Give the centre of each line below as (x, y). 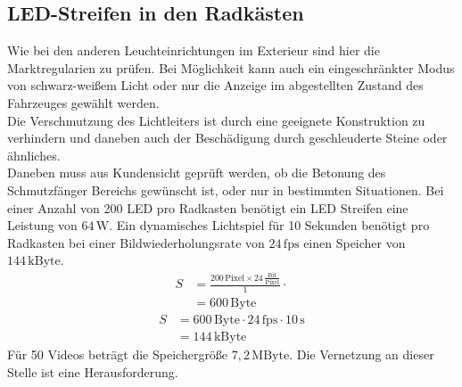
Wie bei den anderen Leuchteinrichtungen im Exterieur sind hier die (194, 50)
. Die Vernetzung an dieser (362, 354)
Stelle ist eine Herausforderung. (93, 371)
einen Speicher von (355, 242)
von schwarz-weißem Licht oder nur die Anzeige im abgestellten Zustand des (215, 85)
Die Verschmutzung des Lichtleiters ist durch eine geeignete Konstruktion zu (216, 120)
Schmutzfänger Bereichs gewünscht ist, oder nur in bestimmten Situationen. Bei (226, 189)
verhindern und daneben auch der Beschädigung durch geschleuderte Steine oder (227, 138)
